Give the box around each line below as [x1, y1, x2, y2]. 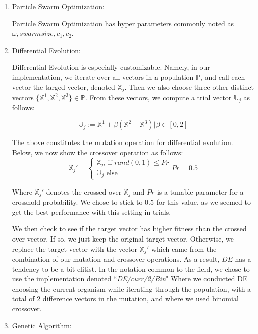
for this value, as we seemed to [156, 197, 251, 207]
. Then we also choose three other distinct [124, 81, 254, 92]
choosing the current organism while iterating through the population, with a [12, 283, 251, 294]
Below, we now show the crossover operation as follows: [12, 147, 183, 157]
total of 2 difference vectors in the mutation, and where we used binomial [12, 293, 239, 304]
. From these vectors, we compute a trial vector [85, 92, 232, 103]
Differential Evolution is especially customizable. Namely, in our [12, 62, 210, 72]
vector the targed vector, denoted [12, 81, 115, 92]
